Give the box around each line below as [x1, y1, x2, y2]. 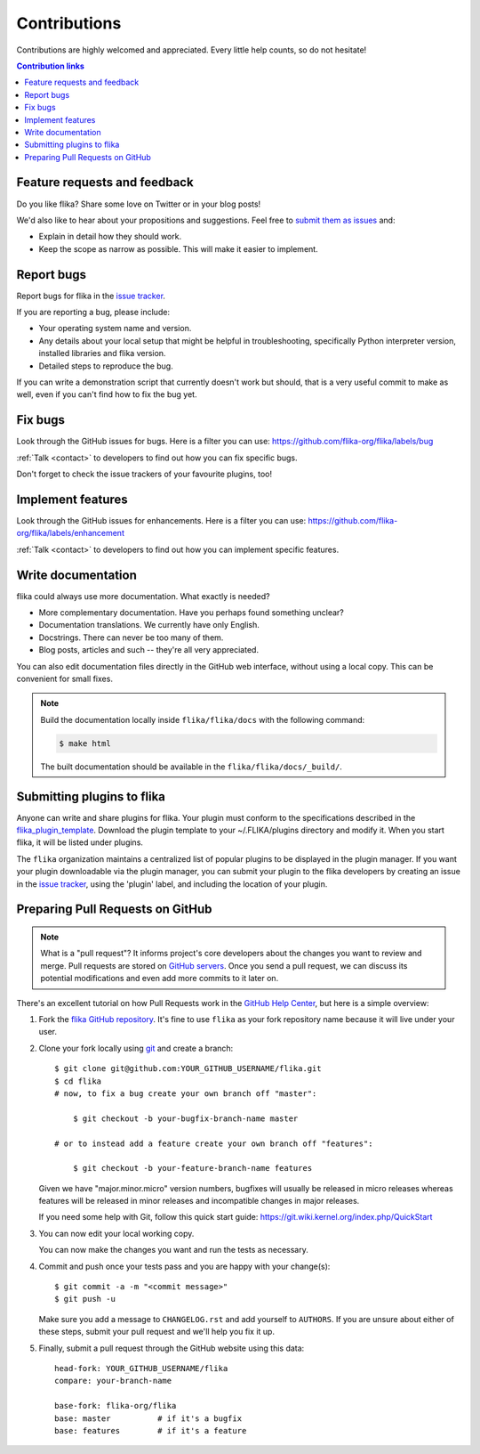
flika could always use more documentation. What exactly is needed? [16, 590, 270, 601]
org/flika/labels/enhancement [16, 528, 124, 539]
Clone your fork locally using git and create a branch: [38, 1043, 234, 1053]
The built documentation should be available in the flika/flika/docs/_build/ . [40, 761, 342, 772]
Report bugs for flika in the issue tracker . [16, 290, 166, 301]
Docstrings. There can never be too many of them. [38, 632, 224, 643]
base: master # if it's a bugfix [54, 1413, 243, 1424]
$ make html [59, 738, 111, 748]
